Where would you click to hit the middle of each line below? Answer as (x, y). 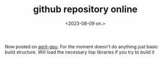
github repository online (85, 9)
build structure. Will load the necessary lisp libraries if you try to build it (80, 52)
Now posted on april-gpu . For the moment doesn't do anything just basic (81, 46)
